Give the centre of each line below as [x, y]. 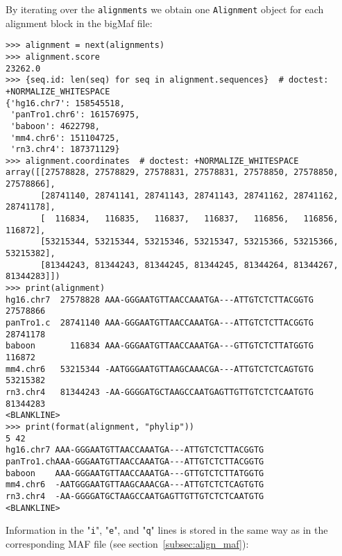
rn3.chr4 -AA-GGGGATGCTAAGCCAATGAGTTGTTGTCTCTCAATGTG [135, 496]
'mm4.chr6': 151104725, [65, 138]
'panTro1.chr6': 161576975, [75, 115]
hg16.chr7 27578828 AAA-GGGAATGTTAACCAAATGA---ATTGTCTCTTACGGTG [160, 300]
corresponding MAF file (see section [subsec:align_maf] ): [127, 543]
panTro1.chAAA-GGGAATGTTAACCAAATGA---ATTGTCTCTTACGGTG [135, 461]
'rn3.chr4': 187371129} [65, 150]
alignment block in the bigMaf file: [79, 23]
